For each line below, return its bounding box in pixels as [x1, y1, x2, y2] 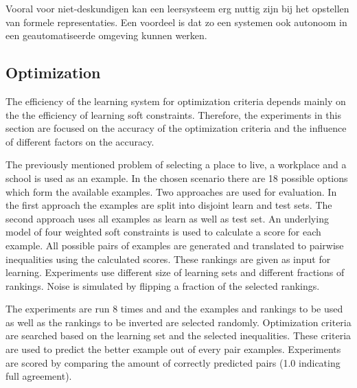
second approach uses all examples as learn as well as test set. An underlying [5, 211, 329, 225]
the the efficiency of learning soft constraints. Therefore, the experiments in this [5, 107, 342, 122]
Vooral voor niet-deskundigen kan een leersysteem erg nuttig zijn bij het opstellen [5, 1, 349, 15]
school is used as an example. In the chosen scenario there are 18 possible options [5, 170, 348, 185]
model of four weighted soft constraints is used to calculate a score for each [5, 225, 321, 239]
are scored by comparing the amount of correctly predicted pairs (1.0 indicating [5, 355, 341, 369]
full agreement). [5, 369, 72, 383]
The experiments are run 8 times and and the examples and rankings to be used [5, 301, 343, 316]
